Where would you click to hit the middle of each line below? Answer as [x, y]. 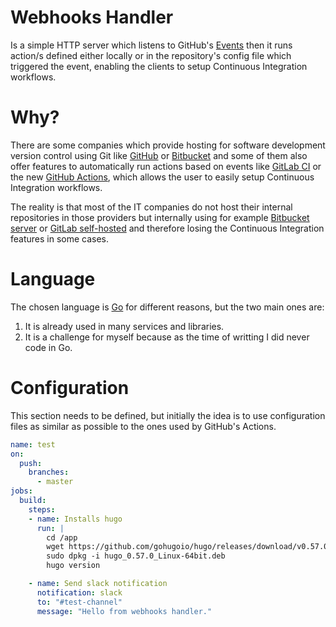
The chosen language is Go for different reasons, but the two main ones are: [167, 307]
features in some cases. [60, 238]
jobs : [21, 491]
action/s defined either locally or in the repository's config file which [151, 55]
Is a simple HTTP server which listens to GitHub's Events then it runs [151, 45]
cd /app [62, 537]
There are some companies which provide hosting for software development [168, 145]
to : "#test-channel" [79, 602]
